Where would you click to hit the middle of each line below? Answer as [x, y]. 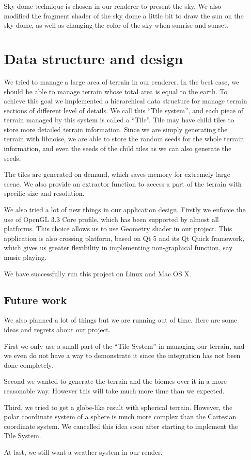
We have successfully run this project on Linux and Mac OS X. [98, 273]
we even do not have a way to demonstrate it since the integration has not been [122, 355]
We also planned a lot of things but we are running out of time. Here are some [121, 320]
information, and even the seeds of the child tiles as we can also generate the [118, 148]
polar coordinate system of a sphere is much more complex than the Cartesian [120, 417]
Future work [36, 299]
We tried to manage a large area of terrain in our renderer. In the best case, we [122, 81]
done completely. [29, 365]
